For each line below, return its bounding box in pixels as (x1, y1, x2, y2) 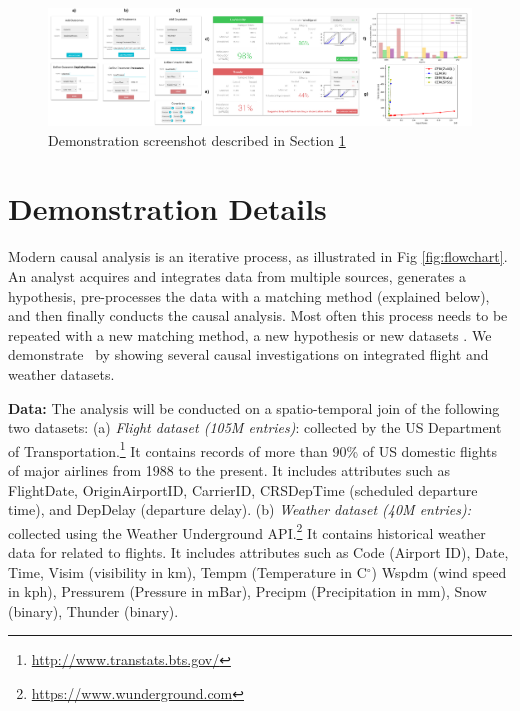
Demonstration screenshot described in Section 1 (48, 129, 346, 150)
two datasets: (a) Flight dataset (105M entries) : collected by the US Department (8, 417, 502, 438)
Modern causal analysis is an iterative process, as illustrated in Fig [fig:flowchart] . (8, 246, 508, 267)
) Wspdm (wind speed (371, 561, 507, 582)
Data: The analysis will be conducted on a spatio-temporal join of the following (8, 397, 500, 418)
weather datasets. (8, 363, 115, 384)
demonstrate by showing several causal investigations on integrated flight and (8, 344, 489, 365)
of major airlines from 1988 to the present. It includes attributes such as (8, 460, 451, 481)
